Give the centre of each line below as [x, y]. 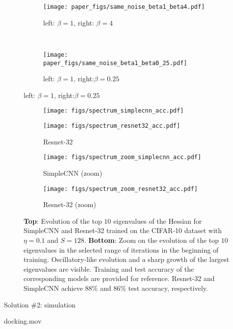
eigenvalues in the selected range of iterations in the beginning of [121, 249]
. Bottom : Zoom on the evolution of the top [152, 240]
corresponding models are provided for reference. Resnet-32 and [119, 278]
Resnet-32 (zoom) [70, 204]
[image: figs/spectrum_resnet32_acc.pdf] [112, 126]
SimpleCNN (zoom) [73, 173]
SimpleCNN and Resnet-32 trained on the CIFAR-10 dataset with [123, 230]
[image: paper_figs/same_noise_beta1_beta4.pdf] [124, 7]
